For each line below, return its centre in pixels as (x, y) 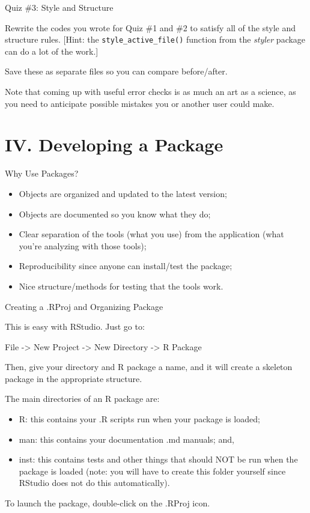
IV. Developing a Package (114, 144)
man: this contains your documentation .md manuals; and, (126, 439)
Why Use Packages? (42, 173)
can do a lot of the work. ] (52, 51)
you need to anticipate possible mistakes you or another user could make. (140, 103)
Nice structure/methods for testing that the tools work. (121, 286)
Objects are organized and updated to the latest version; (123, 193)
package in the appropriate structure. (74, 378)
